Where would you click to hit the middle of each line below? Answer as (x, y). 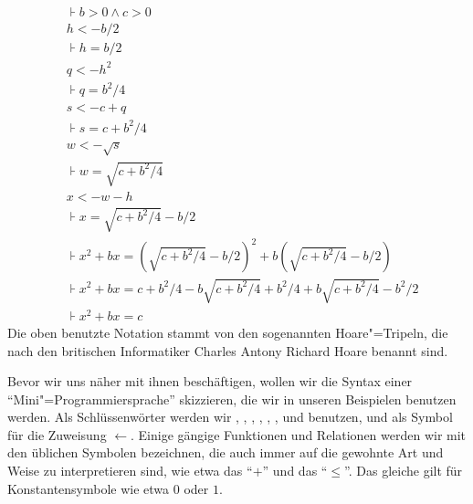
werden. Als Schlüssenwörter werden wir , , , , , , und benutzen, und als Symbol (230, 417)
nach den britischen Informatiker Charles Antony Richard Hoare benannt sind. (228, 350)
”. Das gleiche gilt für (404, 471)
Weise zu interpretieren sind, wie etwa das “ (130, 471)
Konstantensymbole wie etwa (89, 488)
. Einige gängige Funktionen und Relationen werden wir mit (299, 434)
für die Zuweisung (57, 434)
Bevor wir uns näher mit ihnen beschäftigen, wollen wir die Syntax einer (210, 381)
